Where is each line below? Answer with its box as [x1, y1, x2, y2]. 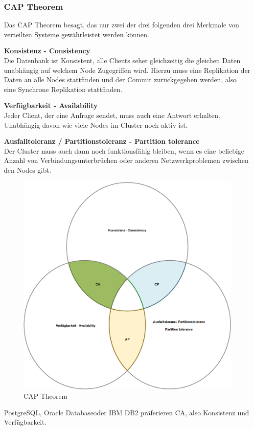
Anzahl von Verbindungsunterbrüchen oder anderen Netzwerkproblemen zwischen [4, 155, 249, 165]
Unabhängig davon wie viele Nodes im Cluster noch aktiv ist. [4, 119, 188, 130]
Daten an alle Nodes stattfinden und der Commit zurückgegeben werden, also [4, 74, 237, 85]
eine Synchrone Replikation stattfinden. [4, 84, 122, 94]
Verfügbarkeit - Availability [4, 100, 98, 111]
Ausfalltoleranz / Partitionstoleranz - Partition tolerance [4, 136, 200, 146]
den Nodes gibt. [4, 164, 51, 175]
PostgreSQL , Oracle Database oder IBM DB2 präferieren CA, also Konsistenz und [4, 407, 249, 417]
